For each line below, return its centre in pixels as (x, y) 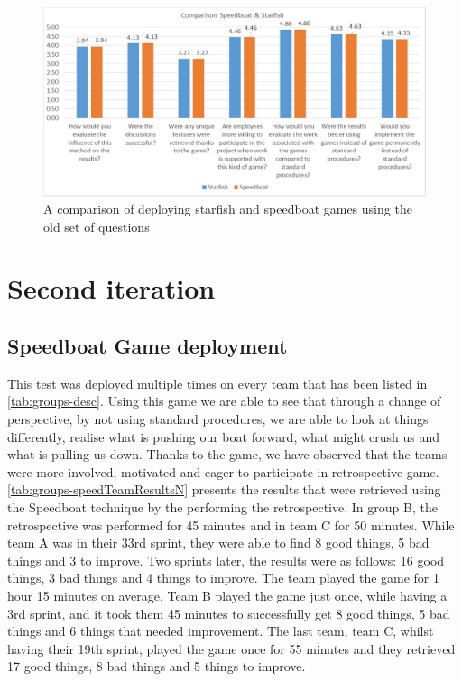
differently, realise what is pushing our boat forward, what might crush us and (223, 436)
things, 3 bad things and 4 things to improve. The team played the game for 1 (224, 578)
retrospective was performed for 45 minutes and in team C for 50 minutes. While (231, 525)
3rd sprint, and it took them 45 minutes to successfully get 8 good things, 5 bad (229, 613)
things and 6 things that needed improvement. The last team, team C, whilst (221, 631)
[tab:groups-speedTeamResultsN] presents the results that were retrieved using (224, 489)
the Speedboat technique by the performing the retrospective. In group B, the (222, 507)
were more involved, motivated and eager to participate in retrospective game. (223, 471)
